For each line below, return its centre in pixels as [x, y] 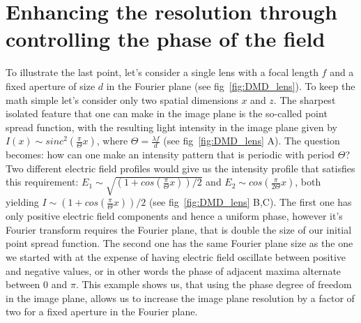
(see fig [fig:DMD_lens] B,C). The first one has [250, 202]
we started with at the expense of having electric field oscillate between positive [176, 257]
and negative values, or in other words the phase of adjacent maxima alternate [174, 270]
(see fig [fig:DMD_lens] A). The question [252, 141]
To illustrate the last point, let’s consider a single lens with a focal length [162, 72]
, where [112, 141]
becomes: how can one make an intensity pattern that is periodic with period [170, 155]
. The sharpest [305, 99]
